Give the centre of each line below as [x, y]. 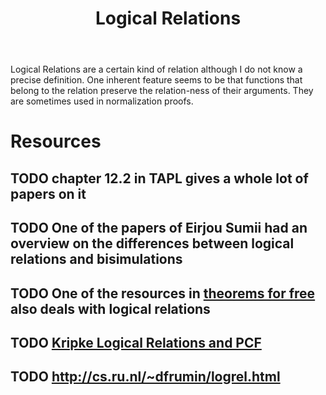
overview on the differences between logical [152, 243]
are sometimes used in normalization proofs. [102, 101]
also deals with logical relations [110, 308]
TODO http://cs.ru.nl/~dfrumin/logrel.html [145, 377]
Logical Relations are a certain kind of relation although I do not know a [156, 69]
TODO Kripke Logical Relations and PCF [136, 342]
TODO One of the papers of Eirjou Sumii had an [159, 228]
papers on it [48, 193]
